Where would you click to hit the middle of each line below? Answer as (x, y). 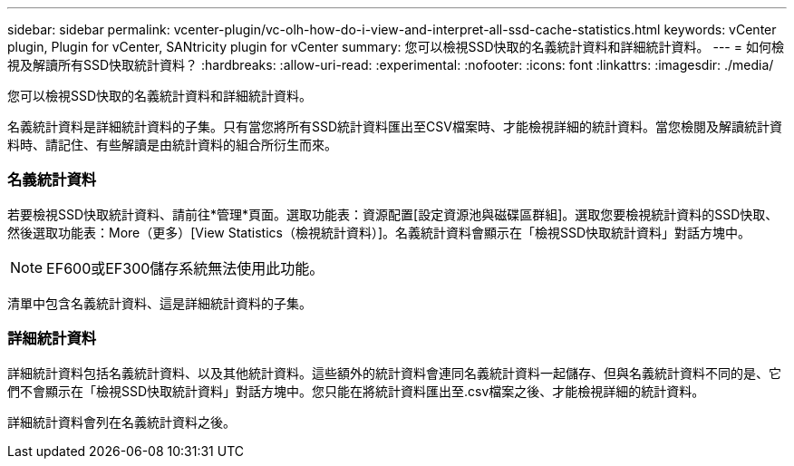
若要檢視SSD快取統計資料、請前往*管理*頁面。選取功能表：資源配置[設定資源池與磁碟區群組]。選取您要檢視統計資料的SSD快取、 (393, 214)
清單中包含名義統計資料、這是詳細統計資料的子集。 (160, 303)
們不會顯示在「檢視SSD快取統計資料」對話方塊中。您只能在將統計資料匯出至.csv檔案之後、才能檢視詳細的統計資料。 (356, 391)
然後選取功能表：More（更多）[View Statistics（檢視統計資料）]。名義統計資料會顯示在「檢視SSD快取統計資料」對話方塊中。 (379, 232)
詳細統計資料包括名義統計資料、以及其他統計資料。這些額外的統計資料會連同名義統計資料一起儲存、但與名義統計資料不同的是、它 (394, 373)
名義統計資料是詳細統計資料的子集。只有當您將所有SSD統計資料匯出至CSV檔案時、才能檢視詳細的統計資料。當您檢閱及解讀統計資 (395, 126)
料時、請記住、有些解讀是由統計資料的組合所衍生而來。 (172, 145)
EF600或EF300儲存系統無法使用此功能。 (185, 268)
